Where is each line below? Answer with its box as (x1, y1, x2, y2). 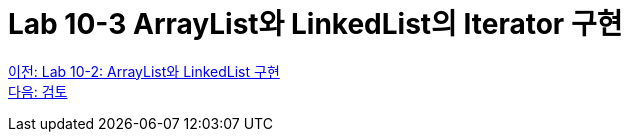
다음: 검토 (8, 82, 68, 100)
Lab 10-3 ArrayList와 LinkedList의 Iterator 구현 (8, 7, 623, 41)
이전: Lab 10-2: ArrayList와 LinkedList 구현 (8, 62, 280, 80)
